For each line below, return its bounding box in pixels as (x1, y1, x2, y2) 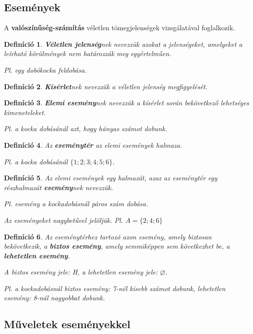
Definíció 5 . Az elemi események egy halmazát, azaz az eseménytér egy (4, 173, 217, 183)
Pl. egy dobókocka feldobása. (4, 64, 87, 75)
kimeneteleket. (4, 107, 46, 117)
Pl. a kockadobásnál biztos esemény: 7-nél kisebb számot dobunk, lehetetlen (4, 283, 226, 293)
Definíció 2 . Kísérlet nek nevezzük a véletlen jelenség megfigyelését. (4, 81, 208, 91)
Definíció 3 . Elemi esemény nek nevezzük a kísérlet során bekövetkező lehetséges (4, 98, 249, 108)
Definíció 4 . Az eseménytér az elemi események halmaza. (4, 139, 182, 150)
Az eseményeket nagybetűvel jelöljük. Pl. (4, 215, 123, 225)
